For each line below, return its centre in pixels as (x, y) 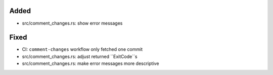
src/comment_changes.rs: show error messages (72, 23)
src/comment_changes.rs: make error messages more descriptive (90, 63)
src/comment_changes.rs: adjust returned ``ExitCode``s (80, 56)
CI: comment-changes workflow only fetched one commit (82, 49)
